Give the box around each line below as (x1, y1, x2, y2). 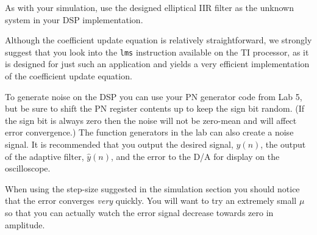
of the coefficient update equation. (5, 70, 132, 82)
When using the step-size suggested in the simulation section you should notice (5, 182, 300, 195)
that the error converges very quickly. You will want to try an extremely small (5, 194, 297, 207)
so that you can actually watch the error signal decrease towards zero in (5, 206, 274, 219)
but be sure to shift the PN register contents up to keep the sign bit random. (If (5, 102, 305, 115)
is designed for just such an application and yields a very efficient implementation (5, 57, 310, 70)
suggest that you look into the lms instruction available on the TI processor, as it (5, 45, 309, 58)
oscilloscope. (5, 162, 51, 175)
